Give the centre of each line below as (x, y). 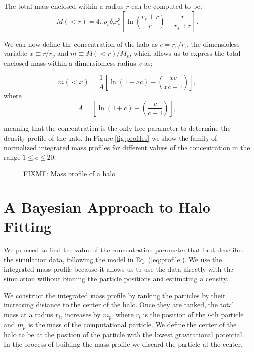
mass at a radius (29, 314)
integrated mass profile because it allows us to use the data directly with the (119, 269)
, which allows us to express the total (185, 53)
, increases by (81, 314)
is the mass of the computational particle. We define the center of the (132, 324)
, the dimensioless (213, 43)
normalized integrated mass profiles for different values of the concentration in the (127, 147)
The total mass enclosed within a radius (64, 6)
